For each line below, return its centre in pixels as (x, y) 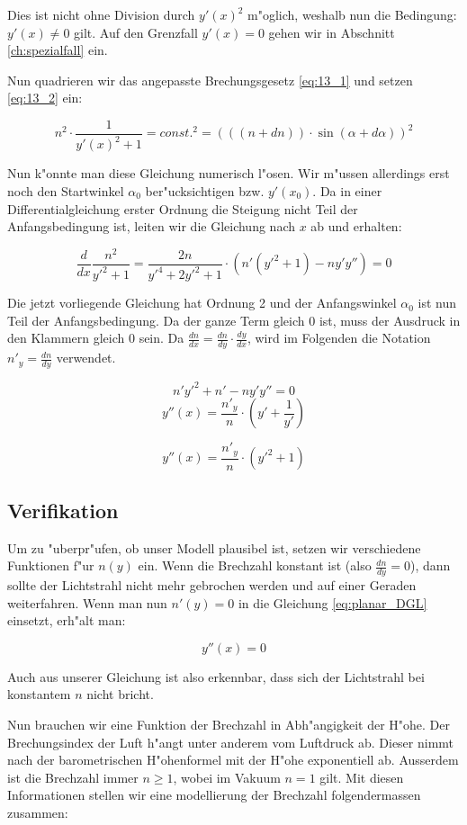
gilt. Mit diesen (362, 777)
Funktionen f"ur (51, 565)
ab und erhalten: (356, 226)
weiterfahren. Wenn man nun (87, 602)
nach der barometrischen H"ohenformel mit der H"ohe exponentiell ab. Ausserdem (233, 760)
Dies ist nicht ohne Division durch (101, 14)
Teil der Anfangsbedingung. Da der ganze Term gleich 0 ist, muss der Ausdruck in (234, 320)
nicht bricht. (120, 694)
